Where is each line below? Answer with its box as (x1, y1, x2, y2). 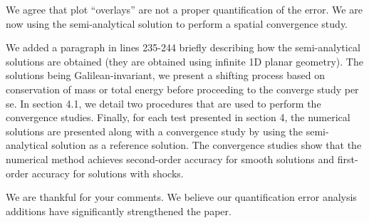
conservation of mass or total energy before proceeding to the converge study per (6, 81, 359, 96)
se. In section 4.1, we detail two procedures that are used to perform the (6, 95, 321, 110)
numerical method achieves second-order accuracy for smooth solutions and (6, 151, 335, 166)
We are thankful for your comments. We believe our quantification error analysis (6, 190, 357, 204)
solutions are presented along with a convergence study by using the (6, 123, 303, 138)
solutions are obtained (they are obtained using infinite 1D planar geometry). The (6, 53, 363, 68)
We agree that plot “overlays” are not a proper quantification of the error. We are (6, 2, 363, 16)
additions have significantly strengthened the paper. (6, 203, 232, 218)
